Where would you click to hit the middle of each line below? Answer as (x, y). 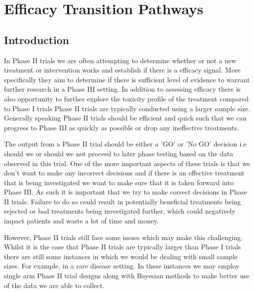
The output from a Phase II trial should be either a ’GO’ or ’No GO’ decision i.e (125, 144)
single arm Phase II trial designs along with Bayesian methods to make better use (127, 276)
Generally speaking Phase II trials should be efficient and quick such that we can (125, 118)
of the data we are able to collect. (54, 285)
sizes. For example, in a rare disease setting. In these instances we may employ (122, 266)
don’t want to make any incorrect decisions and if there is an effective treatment (124, 173)
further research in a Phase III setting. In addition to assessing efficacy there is (122, 89)
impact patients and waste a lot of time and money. (81, 221)
